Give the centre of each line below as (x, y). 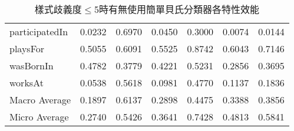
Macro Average (40, 100)
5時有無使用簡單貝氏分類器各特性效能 (177, 9)
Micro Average (39, 117)
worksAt (27, 83)
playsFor (27, 48)
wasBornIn (32, 65)
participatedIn (39, 31)
